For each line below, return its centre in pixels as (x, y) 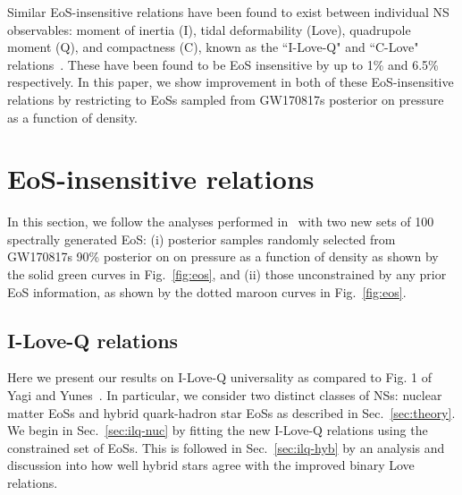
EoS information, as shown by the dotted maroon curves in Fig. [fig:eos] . (207, 291)
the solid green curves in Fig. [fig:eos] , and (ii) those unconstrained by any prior (227, 274)
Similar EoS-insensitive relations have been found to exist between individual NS (228, 12)
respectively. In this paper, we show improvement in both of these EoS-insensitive (231, 82)
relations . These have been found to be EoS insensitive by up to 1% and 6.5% (223, 64)
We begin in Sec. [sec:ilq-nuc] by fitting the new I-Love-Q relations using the (218, 430)
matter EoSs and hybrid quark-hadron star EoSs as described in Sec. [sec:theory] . (231, 412)
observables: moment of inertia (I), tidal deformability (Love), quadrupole (209, 29)
